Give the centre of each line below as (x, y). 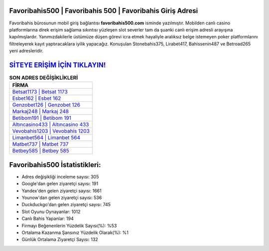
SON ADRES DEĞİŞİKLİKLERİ (44, 78)
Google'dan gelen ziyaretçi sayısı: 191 (60, 184)
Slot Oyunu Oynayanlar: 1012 (51, 212)
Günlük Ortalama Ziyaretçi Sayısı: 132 (60, 240)
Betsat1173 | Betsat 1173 (40, 92)
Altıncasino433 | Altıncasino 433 (51, 125)
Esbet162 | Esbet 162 (37, 98)
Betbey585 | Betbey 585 (41, 151)
